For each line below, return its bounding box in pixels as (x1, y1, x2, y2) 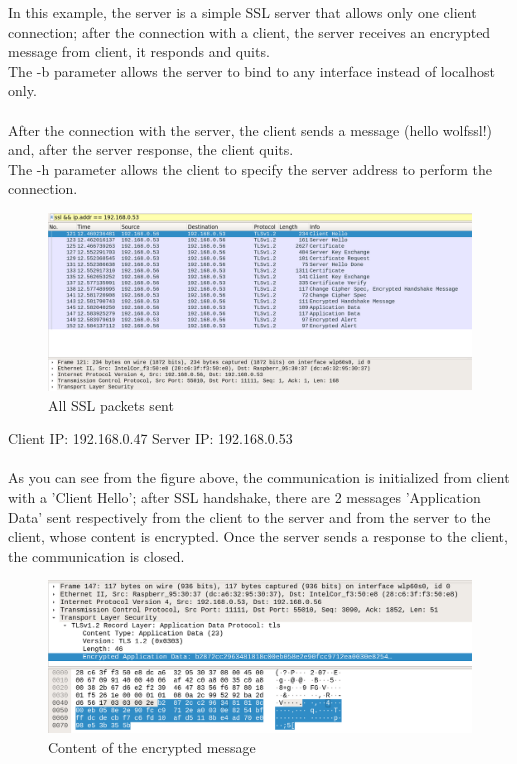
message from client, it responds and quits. (8, 41, 270, 62)
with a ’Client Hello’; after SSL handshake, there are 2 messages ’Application (8, 486, 481, 507)
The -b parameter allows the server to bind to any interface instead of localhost (8, 60, 495, 81)
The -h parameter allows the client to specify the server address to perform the (8, 158, 492, 179)
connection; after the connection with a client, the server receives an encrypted (8, 21, 491, 42)
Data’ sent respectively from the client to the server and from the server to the (8, 506, 491, 527)
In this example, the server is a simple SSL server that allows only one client (8, 2, 477, 22)
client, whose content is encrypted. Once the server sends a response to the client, (8, 526, 508, 547)
